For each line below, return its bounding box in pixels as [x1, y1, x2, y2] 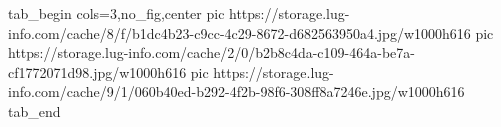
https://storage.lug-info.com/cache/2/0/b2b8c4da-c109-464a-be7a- [8, 42, 415, 63]
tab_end [8, 100, 61, 121]
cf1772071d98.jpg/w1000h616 [8, 61, 187, 82]
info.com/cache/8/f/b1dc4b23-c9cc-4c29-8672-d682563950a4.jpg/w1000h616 [8, 22, 471, 43]
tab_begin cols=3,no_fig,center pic [8, 3, 225, 23]
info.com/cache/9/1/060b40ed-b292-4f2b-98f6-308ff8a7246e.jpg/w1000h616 [8, 81, 465, 102]
